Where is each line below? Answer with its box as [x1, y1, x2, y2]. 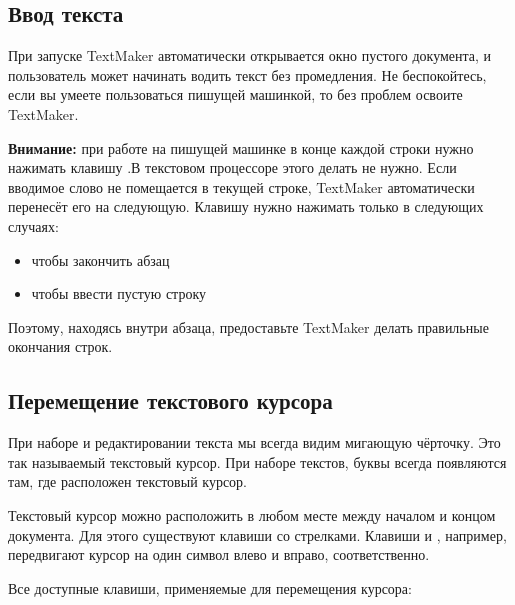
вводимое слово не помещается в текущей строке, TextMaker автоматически [8, 176, 475, 197]
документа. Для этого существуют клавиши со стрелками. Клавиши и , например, [8, 524, 507, 545]
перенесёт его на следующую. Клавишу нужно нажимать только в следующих [8, 196, 484, 217]
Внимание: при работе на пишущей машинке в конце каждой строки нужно [8, 137, 474, 158]
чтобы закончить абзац [31, 249, 170, 270]
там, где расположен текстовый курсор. [8, 471, 248, 492]
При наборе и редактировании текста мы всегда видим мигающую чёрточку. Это [8, 432, 501, 453]
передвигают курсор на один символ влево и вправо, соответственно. [8, 544, 430, 565]
